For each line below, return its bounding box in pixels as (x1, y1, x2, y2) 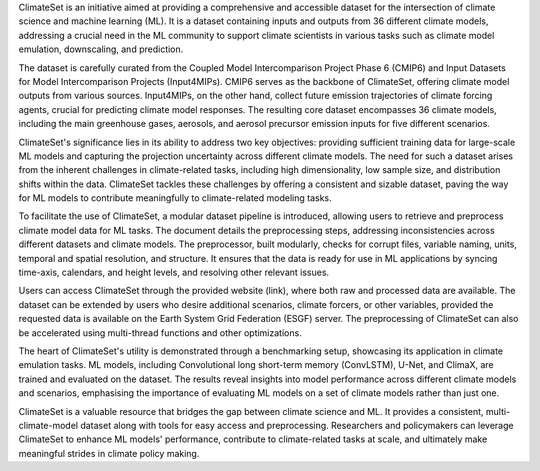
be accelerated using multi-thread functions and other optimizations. (18, 326, 302, 339)
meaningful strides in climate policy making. (18, 447, 200, 459)
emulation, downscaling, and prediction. (18, 43, 184, 55)
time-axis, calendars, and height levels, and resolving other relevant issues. (18, 266, 330, 279)
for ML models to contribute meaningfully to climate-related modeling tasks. (18, 192, 332, 204)
